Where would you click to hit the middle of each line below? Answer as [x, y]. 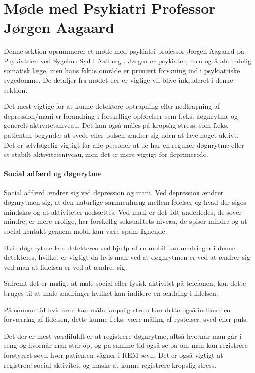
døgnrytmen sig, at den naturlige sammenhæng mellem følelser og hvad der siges [125, 202]
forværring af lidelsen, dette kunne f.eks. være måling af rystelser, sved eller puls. [126, 319]
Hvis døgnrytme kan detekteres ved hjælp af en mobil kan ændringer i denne [120, 247]
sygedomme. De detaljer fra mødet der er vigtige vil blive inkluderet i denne [119, 80]
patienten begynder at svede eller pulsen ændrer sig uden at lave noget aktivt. [121, 135]
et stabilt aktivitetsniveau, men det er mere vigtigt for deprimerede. [106, 154]
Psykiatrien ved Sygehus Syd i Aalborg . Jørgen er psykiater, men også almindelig [127, 60]
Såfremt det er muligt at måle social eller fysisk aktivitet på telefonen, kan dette [125, 283]
